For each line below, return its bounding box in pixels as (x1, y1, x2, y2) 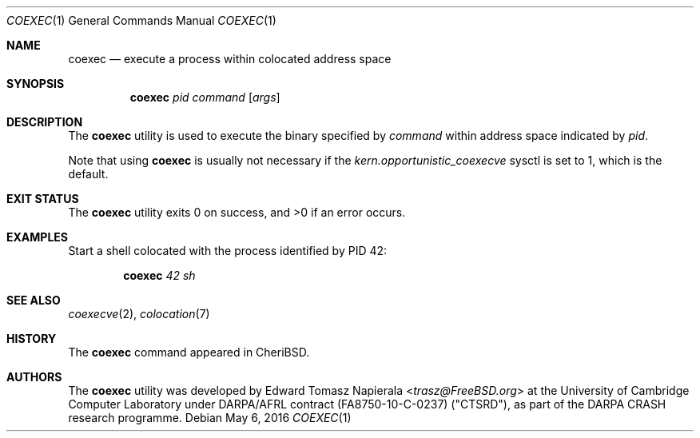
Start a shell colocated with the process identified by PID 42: (68, 244, 388, 257)
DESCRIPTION (6, 115, 83, 129)
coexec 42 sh (123, 269, 196, 282)
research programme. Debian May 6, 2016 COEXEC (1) (68, 411, 352, 424)
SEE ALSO (6, 293, 61, 307)
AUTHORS (6, 370, 62, 384)
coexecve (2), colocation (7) (68, 307, 210, 321)
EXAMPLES (6, 230, 68, 244)
